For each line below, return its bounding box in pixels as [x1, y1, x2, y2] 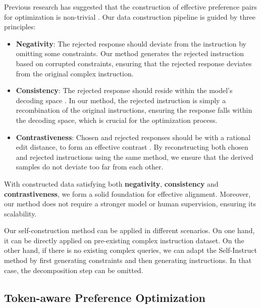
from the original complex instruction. [16, 68, 134, 78]
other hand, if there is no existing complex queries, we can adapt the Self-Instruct [4, 245, 257, 255]
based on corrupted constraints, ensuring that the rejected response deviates [16, 58, 252, 68]
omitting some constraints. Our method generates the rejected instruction [16, 48, 244, 59]
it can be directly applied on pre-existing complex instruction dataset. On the [4, 235, 244, 245]
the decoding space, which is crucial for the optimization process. [16, 114, 218, 125]
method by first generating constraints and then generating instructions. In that [4, 255, 252, 266]
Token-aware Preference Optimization [4, 289, 205, 305]
